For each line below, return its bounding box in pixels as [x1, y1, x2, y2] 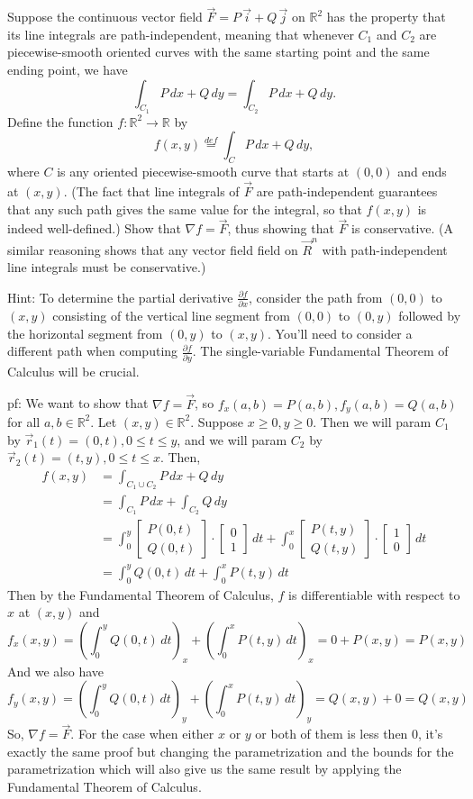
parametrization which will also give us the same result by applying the [7, 759, 402, 778]
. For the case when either [70, 724, 214, 743]
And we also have [7, 661, 105, 680]
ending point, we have [7, 60, 128, 78]
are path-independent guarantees [256, 182, 438, 200]
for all [7, 412, 41, 431]
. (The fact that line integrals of [63, 182, 240, 200]
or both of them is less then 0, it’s [255, 724, 443, 743]
